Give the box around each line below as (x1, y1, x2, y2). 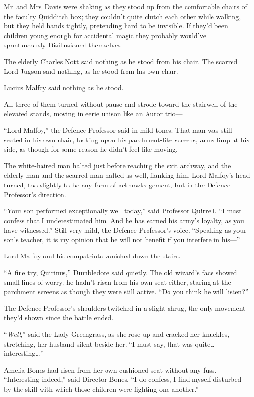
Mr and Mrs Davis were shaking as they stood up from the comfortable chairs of (4, 1, 247, 11)
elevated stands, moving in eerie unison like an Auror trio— (4, 108, 183, 118)
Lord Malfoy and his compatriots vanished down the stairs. (4, 251, 181, 261)
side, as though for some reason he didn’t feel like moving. (4, 144, 178, 154)
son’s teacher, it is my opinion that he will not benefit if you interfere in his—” (4, 234, 240, 244)
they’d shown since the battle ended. (4, 312, 114, 323)
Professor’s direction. (4, 189, 66, 199)
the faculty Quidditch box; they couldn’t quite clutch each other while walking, (4, 11, 241, 21)
